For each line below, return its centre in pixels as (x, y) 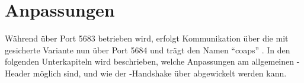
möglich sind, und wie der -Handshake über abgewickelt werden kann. (160, 73)
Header (18, 73)
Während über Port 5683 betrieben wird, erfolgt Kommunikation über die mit (147, 38)
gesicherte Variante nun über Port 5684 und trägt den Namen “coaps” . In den (148, 50)
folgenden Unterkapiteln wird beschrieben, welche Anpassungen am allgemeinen (150, 61)
